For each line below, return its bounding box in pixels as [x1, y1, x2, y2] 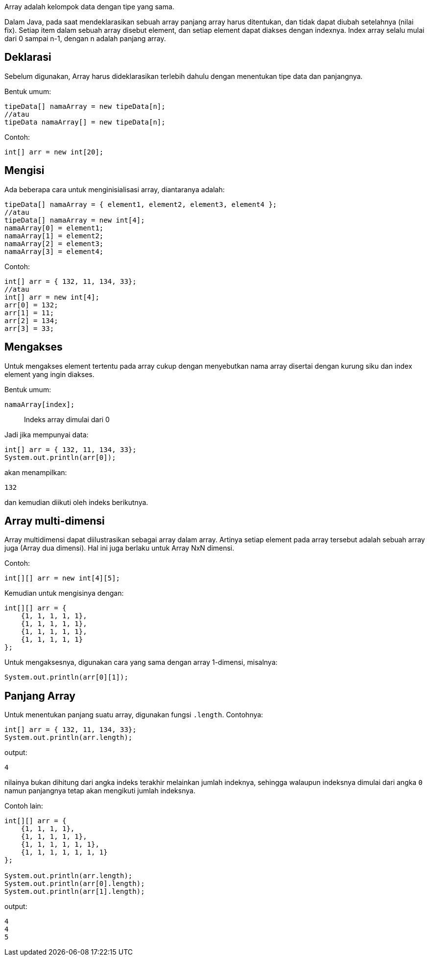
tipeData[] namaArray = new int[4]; [4, 216, 145, 224]
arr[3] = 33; [4, 324, 54, 332]
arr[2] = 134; [4, 316, 58, 325]
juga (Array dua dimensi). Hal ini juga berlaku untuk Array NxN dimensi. [4, 544, 235, 553]
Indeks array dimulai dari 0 [24, 415, 110, 424]
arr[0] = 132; [4, 301, 58, 309]
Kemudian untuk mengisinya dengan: [4, 589, 124, 598]
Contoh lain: [4, 802, 43, 810]
